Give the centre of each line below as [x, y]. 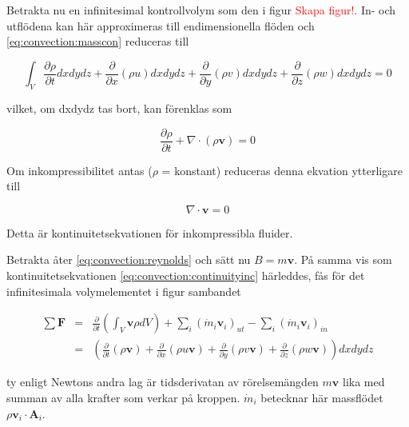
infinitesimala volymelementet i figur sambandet [124, 291]
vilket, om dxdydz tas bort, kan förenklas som [119, 108]
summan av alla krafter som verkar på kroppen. [123, 397]
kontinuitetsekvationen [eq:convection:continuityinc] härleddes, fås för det [186, 275]
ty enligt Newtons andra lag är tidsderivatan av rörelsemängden [163, 382]
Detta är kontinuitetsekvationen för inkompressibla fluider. [150, 232]
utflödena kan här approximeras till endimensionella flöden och [161, 25]
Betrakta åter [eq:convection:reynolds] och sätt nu [129, 259]
